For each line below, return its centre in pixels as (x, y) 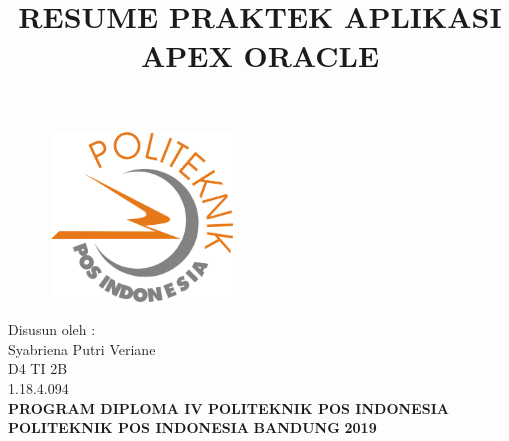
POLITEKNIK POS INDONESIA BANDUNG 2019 (192, 427)
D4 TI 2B (38, 368)
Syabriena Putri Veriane (82, 348)
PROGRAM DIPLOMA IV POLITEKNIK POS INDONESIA (228, 407)
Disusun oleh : (52, 329)
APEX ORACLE (260, 55)
